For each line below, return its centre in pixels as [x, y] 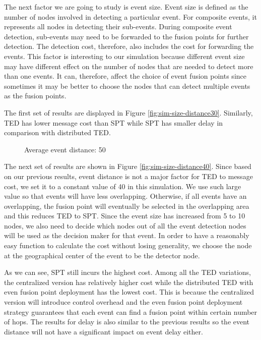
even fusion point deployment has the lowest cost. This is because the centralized [129, 292]
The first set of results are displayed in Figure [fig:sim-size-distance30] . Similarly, [128, 112]
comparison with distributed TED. [57, 132]
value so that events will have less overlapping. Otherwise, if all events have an [125, 196]
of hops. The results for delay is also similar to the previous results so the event [127, 322]
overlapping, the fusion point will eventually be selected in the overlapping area [127, 206]
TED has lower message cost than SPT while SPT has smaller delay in [114, 122]
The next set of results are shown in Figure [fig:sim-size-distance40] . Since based [128, 166]
